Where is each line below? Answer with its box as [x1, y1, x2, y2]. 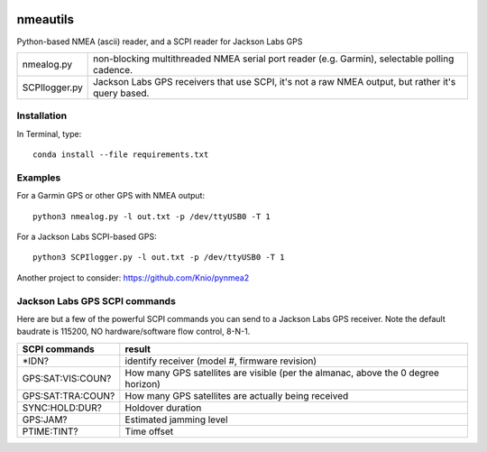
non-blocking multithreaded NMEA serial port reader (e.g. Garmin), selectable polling [93, 52, 455, 65]
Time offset [124, 425, 174, 438]
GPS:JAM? [22, 413, 68, 426]
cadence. [93, 63, 133, 76]
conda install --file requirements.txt [32, 150, 209, 160]
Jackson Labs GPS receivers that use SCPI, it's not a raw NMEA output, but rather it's [93, 75, 456, 88]
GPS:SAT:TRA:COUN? [22, 389, 115, 401]
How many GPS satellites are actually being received [124, 389, 349, 401]
